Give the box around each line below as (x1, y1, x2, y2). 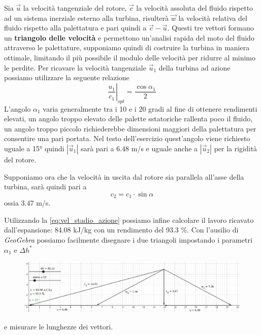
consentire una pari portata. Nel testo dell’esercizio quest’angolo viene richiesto (4, 133, 250, 144)
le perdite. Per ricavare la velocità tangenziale (4, 62, 146, 73)
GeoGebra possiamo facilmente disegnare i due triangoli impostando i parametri (4, 234, 252, 245)
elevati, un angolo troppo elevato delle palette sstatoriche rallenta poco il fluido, (4, 113, 253, 124)
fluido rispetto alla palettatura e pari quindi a (4, 22, 147, 33)
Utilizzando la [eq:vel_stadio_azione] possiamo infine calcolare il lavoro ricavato (4, 214, 254, 225)
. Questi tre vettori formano (167, 22, 254, 33)
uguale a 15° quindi (4, 143, 64, 153)
